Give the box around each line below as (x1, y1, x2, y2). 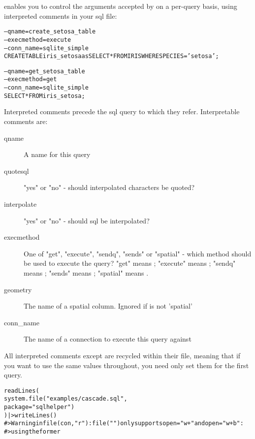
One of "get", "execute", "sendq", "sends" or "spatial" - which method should (24, 248, 252, 258)
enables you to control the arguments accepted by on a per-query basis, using (4, 1, 237, 11)
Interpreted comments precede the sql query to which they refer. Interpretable (4, 106, 240, 117)
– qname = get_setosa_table (4, 67, 85, 75)
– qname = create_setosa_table (4, 28, 96, 35)
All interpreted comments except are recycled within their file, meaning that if (4, 350, 241, 360)
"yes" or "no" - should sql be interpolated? (24, 215, 150, 225)
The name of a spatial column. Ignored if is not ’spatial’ (24, 301, 192, 311)
